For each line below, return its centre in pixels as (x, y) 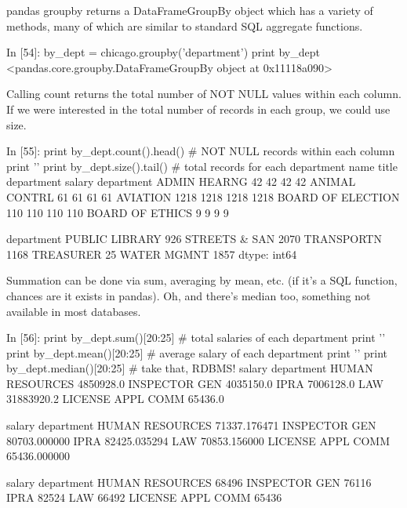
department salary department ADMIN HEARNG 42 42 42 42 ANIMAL (181, 181)
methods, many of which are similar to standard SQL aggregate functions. (185, 25)
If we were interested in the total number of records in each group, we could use (198, 109)
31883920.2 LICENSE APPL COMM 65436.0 (115, 399)
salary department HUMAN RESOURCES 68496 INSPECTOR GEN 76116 (189, 482)
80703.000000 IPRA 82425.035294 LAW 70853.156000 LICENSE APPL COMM (198, 440)
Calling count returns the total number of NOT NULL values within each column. (204, 94)
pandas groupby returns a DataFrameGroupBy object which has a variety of (190, 10)
